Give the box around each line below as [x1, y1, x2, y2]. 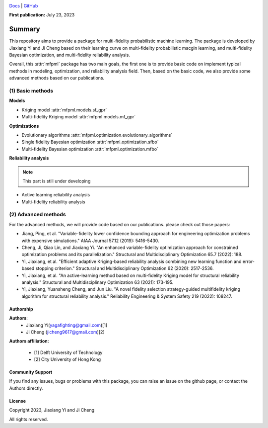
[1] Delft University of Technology [34, 349, 103, 355]
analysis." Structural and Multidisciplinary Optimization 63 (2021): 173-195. [21, 279, 174, 285]
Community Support [9, 369, 53, 375]
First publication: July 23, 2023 [9, 12, 75, 18]
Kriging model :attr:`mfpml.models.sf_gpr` [21, 107, 107, 113]
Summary [9, 25, 40, 33]
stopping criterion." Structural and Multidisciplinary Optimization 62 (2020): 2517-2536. [35, 265, 214, 271]
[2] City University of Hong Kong [34, 356, 101, 362]
